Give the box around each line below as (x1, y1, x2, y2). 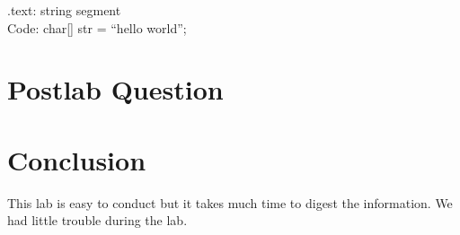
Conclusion (7, 141, 146, 178)
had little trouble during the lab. (7, 211, 188, 230)
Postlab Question (7, 71, 224, 108)
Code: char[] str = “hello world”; (7, 18, 187, 37)
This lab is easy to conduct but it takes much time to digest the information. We (7, 193, 453, 212)
